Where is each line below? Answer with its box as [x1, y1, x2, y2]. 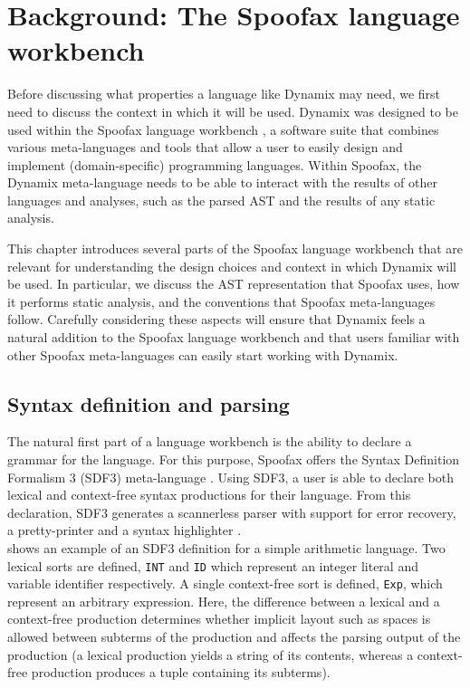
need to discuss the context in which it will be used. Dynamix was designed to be [7, 101, 459, 120]
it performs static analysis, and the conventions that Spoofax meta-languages [7, 291, 436, 311]
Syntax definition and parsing [7, 389, 290, 417]
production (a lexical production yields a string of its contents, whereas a [7, 645, 414, 664]
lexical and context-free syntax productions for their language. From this [7, 485, 411, 504]
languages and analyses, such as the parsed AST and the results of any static [7, 190, 436, 209]
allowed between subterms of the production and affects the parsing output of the [7, 627, 461, 646]
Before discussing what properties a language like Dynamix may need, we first [7, 84, 441, 103]
